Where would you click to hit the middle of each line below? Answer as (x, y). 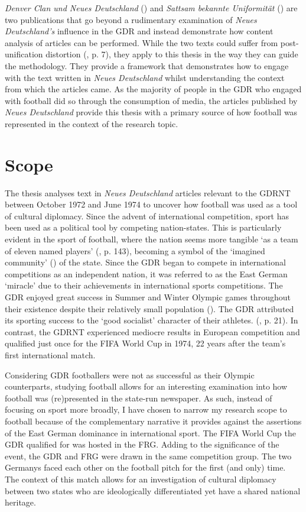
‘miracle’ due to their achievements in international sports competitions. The (144, 285)
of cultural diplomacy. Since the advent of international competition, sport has (147, 216)
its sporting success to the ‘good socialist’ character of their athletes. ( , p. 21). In (152, 320)
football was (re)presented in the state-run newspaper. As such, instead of (139, 398)
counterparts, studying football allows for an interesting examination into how (146, 386)
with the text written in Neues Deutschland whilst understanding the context (145, 77)
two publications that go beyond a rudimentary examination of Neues (131, 19)
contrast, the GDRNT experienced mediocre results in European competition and (152, 331)
